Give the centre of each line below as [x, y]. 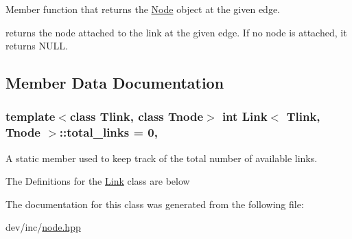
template [31, 116]
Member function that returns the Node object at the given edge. [143, 9]
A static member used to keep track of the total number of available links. [162, 158]
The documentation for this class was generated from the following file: [155, 204]
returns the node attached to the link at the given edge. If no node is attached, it [176, 32]
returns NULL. [37, 46]
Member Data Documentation [115, 83]
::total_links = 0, [108, 132]
